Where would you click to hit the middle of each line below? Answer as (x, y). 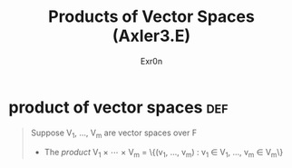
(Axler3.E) (151, 36)
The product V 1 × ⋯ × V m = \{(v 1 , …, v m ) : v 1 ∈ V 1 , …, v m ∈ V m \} (164, 153)
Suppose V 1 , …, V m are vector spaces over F (113, 133)
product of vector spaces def (118, 107)
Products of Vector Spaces (151, 17)
